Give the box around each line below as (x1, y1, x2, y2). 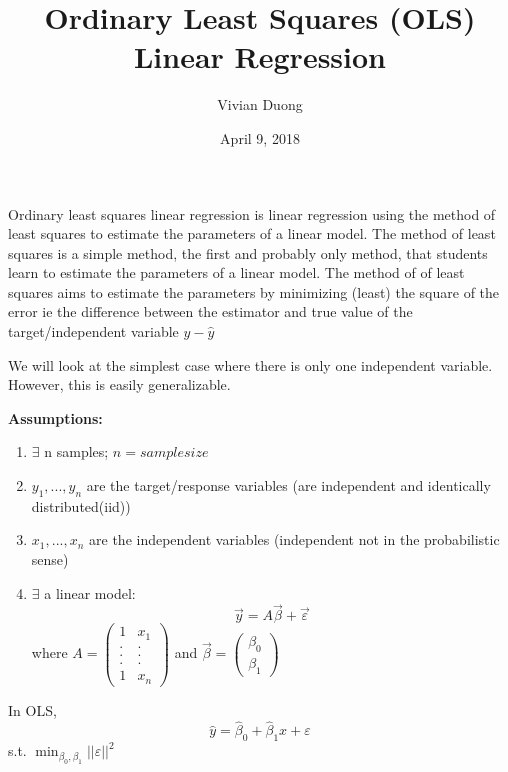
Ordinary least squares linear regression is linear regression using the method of (8, 203, 496, 224)
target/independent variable (8, 321, 179, 342)
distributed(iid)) (31, 495, 131, 516)
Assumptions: (8, 407, 103, 428)
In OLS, (8, 699, 57, 720)
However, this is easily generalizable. (8, 374, 231, 395)
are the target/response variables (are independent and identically (86, 475, 491, 496)
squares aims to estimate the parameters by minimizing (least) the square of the (8, 281, 500, 302)
